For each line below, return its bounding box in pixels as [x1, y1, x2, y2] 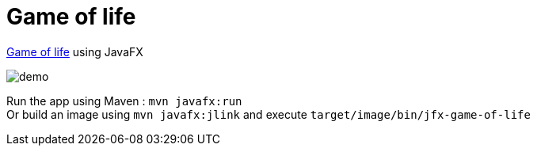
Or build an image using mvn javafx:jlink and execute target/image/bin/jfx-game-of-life [6, 107, 531, 121]
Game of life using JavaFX [6, 44, 143, 59]
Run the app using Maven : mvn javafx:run [6, 93, 242, 108]
